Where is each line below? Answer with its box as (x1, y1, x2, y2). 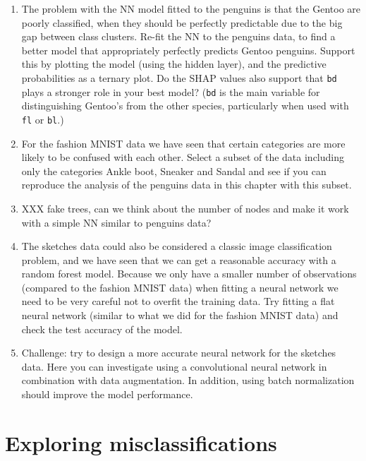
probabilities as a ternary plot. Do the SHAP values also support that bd (21, 70, 337, 85)
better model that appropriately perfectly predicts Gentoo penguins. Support (21, 42, 355, 57)
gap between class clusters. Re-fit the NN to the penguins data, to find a (21, 29, 336, 44)
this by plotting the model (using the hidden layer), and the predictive (21, 56, 327, 71)
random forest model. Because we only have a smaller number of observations (21, 266, 357, 281)
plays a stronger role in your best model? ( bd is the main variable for (21, 84, 320, 99)
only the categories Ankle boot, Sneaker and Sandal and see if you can (21, 163, 327, 178)
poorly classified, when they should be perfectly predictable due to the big (21, 15, 343, 30)
